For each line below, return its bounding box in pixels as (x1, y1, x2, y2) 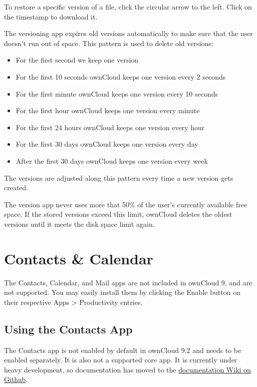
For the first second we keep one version (16, 55, 139, 65)
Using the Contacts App (4, 321, 133, 336)
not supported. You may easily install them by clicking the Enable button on (4, 287, 240, 297)
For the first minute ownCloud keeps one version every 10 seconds (16, 88, 218, 99)
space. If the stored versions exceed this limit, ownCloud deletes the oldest (4, 209, 232, 219)
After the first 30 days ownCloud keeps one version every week (16, 155, 208, 166)
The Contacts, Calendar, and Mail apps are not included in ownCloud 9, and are (4, 277, 252, 287)
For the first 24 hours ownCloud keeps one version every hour (16, 122, 205, 132)
